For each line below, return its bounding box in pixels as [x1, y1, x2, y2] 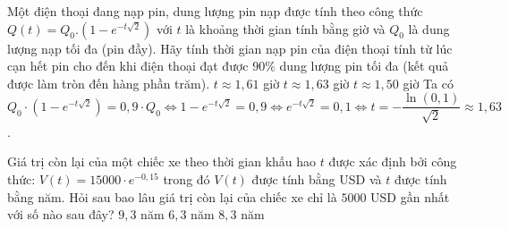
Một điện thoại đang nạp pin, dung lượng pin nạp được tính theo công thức [7, 2, 423, 20]
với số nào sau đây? [7, 205, 115, 224]
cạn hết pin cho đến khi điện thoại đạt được [7, 56, 249, 75]
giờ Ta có [403, 73, 454, 92]
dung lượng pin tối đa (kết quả [279, 56, 449, 75]
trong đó [163, 170, 210, 189]
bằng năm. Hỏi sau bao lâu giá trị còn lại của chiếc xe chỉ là [7, 187, 337, 206]
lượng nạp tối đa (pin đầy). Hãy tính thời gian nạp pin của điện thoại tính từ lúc [7, 38, 453, 57]
